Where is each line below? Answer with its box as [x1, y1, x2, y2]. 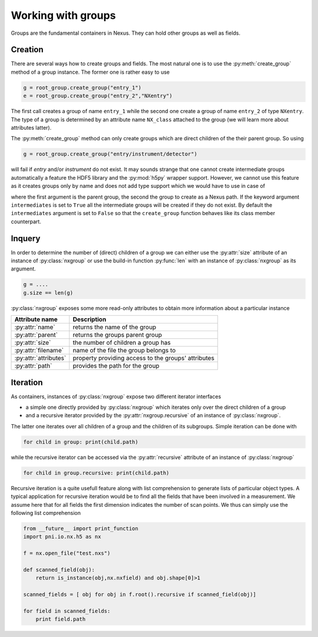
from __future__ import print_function [23, 525, 138, 532]
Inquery [11, 233, 41, 243]
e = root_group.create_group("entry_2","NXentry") [23, 93, 173, 100]
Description [72, 315, 107, 324]
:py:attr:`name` [14, 323, 55, 331]
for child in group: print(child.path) [23, 438, 138, 445]
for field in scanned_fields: [23, 608, 111, 614]
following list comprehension [11, 509, 81, 516]
